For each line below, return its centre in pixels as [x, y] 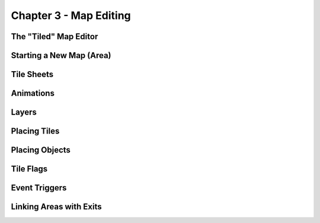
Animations [33, 93]
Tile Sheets [32, 74]
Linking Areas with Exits [56, 207]
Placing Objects [41, 150]
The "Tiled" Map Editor [55, 36]
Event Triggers [39, 188]
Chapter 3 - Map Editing [71, 15]
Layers [24, 112]
